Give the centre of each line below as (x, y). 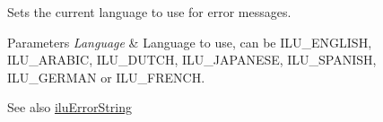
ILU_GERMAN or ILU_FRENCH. (106, 77)
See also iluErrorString (70, 107)
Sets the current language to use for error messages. (149, 12)
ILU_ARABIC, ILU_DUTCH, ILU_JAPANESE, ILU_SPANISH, (192, 60)
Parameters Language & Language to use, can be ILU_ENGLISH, (190, 42)
